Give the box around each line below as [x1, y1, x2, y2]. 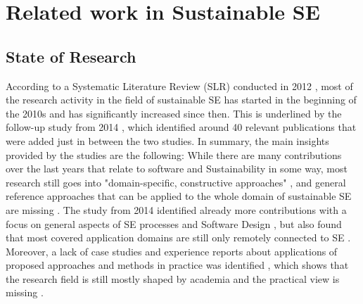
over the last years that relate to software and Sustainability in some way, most [6, 161, 348, 176]
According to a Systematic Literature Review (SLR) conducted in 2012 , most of [6, 78, 353, 93]
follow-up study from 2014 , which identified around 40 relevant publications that [6, 120, 357, 134]
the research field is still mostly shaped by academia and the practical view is [6, 271, 340, 286]
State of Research [6, 45, 136, 67]
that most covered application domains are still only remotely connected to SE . [6, 230, 351, 245]
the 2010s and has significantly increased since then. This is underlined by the [6, 106, 342, 120]
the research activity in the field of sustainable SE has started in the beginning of [6, 92, 357, 107]
